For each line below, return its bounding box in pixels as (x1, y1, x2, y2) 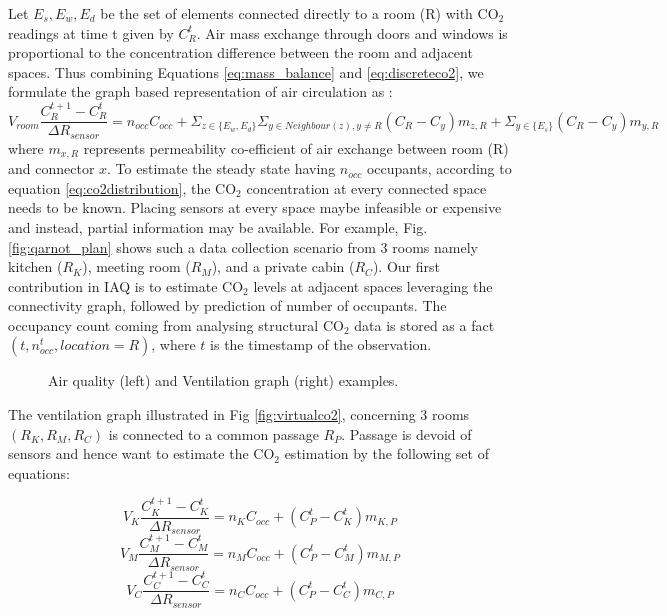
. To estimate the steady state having (107, 158, 336, 179)
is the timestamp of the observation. (210, 334, 432, 355)
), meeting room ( (82, 256, 191, 277)
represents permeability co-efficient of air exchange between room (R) (83, 137, 509, 158)
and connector (8, 158, 95, 179)
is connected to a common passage (108, 423, 319, 444)
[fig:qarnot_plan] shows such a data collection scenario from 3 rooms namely (8, 236, 478, 257)
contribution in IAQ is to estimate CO (8, 275, 244, 296)
